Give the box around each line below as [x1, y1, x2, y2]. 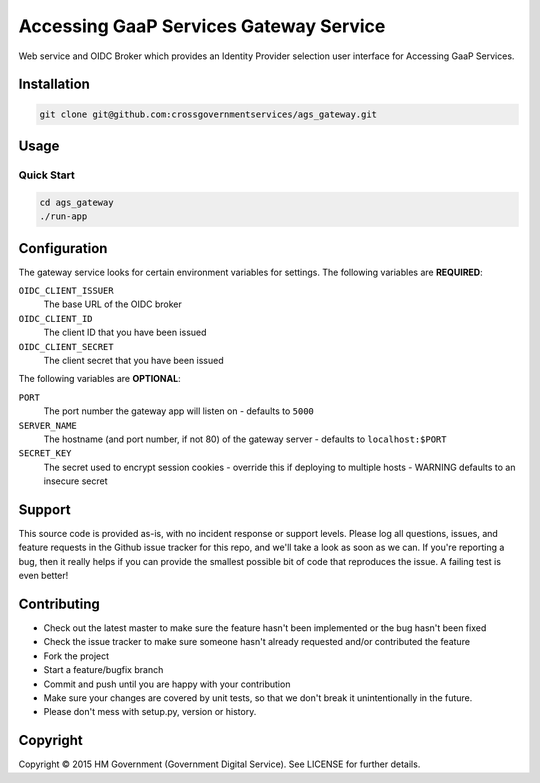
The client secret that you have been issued [43, 354, 224, 366]
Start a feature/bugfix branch [43, 664, 164, 676]
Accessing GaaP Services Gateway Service [18, 15, 386, 37]
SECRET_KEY [18, 448, 72, 459]
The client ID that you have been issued [43, 326, 207, 339]
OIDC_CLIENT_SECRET [18, 341, 114, 352]
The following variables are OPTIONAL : [18, 373, 181, 385]
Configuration [18, 240, 108, 257]
